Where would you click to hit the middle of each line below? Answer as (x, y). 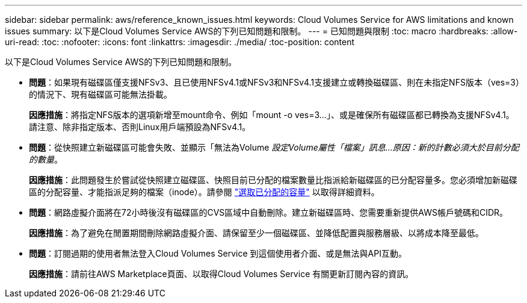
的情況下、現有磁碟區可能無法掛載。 (100, 94)
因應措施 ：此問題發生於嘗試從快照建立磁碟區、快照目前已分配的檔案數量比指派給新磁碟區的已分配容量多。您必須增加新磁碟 (273, 180)
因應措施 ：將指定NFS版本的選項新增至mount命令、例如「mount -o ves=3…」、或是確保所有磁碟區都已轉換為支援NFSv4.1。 (272, 115)
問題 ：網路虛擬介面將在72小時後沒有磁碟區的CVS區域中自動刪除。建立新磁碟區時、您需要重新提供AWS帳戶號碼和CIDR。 (269, 212)
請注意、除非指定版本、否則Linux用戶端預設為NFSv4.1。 (140, 127)
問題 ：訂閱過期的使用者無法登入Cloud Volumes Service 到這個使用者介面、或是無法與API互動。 (218, 253)
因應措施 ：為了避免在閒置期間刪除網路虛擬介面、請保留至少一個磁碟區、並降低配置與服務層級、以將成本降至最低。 (256, 233)
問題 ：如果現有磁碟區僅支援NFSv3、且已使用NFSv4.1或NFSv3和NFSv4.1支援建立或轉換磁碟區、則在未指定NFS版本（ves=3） (274, 82)
